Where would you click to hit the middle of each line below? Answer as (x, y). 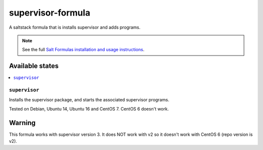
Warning (22, 122)
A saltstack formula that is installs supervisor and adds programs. (75, 27)
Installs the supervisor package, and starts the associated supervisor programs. (89, 100)
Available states (34, 66)
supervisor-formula (50, 13)
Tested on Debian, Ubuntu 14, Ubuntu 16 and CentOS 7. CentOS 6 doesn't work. (89, 109)
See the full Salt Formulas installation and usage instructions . (83, 50)
